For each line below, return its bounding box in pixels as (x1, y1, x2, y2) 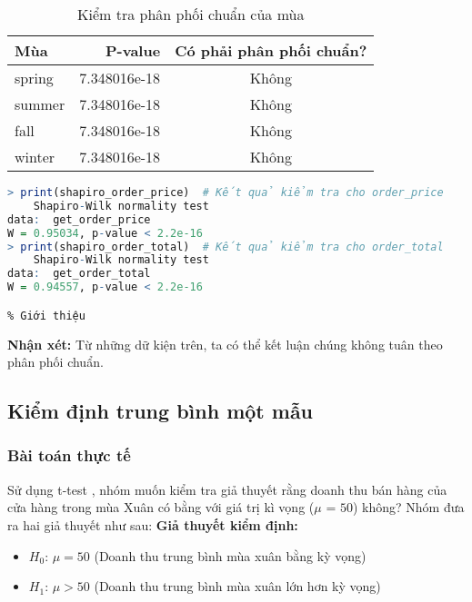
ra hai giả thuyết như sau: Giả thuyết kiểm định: (7, 515, 298, 534)
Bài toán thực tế (7, 444, 131, 467)
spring (15, 67, 54, 88)
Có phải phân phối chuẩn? (175, 40, 367, 61)
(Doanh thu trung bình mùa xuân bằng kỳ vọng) (94, 546, 367, 565)
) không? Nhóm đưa (352, 498, 465, 517)
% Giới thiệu (7, 309, 85, 322)
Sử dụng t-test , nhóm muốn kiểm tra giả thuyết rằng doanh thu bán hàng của (7, 479, 447, 498)
